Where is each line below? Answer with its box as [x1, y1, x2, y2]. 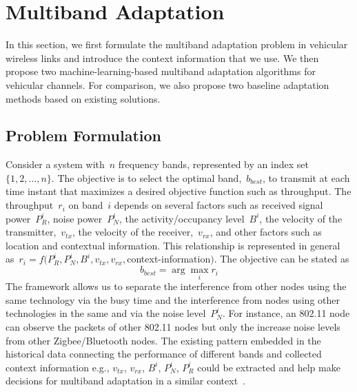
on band [68, 198, 103, 212]
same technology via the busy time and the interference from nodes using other [6, 292, 340, 307]
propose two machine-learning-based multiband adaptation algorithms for [6, 64, 316, 79]
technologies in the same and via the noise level [6, 306, 206, 320]
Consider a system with [6, 157, 105, 172]
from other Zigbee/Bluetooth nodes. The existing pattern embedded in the [6, 333, 321, 347]
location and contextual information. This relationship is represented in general [6, 238, 340, 252]
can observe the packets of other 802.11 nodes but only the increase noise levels [6, 320, 340, 334]
